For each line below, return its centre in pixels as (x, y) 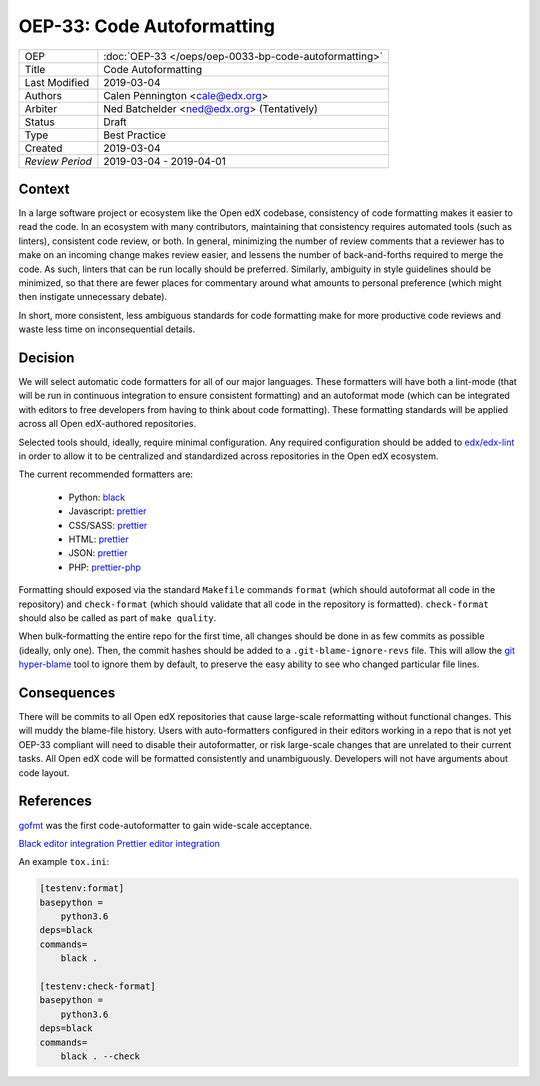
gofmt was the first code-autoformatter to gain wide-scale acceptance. (165, 825)
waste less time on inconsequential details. (107, 329)
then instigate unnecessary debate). (93, 297)
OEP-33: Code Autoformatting (146, 26)
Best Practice (135, 135)
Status (39, 122)
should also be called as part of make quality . (117, 617)
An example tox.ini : (64, 862)
